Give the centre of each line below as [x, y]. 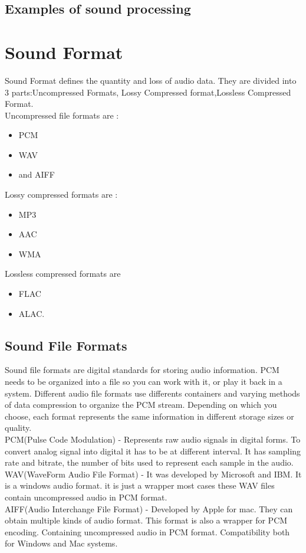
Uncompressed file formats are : [62, 115]
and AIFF [37, 174]
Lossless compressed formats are [63, 274]
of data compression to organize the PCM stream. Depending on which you [141, 405]
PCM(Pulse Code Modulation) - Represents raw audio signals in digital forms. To [153, 439]
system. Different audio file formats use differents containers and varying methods [152, 393]
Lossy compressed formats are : [61, 194]
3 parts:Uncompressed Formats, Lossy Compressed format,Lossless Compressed [148, 92]
